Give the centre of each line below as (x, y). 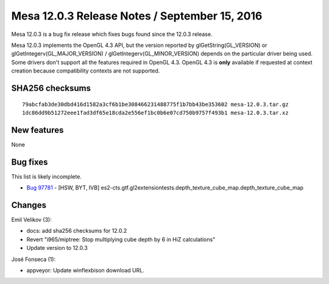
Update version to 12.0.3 (57, 248)
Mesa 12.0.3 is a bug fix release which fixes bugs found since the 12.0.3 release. (112, 34)
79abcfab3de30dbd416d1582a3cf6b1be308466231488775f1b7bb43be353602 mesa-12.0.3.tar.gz (155, 104)
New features (37, 130)
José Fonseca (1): (34, 259)
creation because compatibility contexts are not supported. (86, 71)
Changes (29, 205)
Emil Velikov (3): (31, 220)
